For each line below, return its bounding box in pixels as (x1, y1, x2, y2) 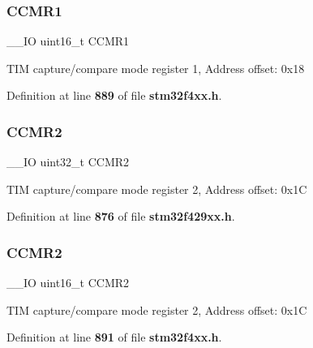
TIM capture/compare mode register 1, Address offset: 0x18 (6, 59, 305, 76)
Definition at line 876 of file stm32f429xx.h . (6, 208, 235, 225)
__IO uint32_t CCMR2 (6, 153, 130, 170)
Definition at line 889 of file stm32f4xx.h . (6, 87, 222, 104)
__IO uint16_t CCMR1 (6, 32, 130, 49)
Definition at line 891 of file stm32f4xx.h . (6, 329, 222, 346)
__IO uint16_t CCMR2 (6, 274, 130, 291)
